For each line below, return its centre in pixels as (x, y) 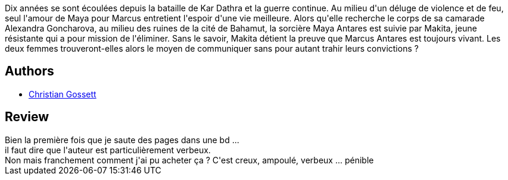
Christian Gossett (63, 94)
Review (27, 117)
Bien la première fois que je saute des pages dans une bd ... (122, 140)
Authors (29, 71)
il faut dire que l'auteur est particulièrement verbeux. (108, 150)
